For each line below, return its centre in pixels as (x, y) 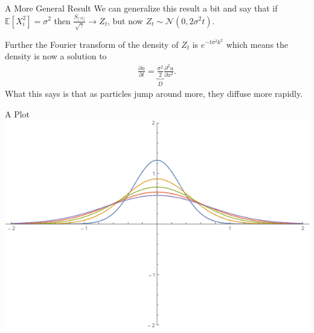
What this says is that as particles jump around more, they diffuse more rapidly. (154, 94)
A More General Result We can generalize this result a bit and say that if (141, 8)
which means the (257, 44)
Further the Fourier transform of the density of (92, 44)
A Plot (18, 114)
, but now (125, 20)
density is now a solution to (56, 56)
